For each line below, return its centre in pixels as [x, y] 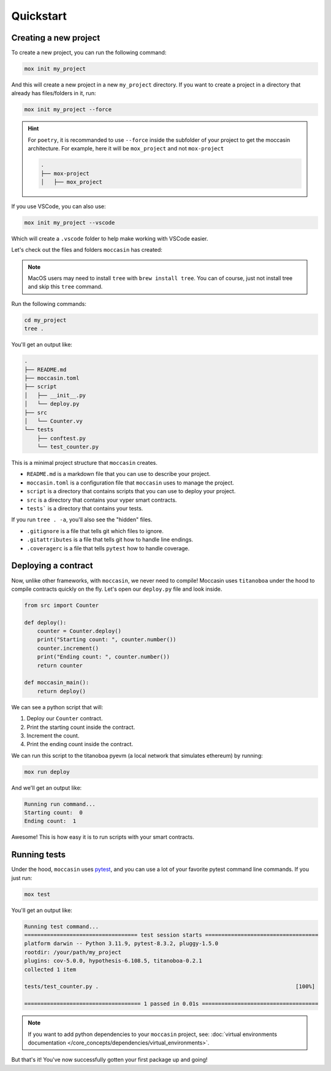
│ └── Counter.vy [53, 421]
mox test [37, 894]
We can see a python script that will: [57, 707]
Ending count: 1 [50, 821]
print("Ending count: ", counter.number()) [103, 657]
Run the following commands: [49, 303]
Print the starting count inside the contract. [81, 727]
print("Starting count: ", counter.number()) [107, 640]
